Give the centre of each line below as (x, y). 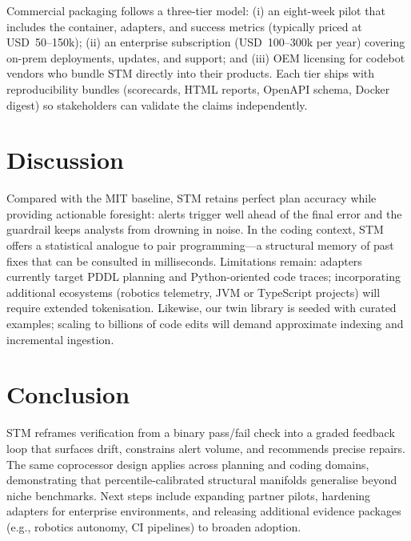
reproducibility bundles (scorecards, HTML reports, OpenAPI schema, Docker (198, 88)
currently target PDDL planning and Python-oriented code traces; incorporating (204, 277)
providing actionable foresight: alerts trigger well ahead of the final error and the (204, 213)
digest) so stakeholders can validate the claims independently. (157, 104)
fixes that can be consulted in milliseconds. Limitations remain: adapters (184, 260)
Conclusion (68, 394)
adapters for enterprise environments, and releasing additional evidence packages (204, 511)
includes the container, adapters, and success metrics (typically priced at (184, 26)
